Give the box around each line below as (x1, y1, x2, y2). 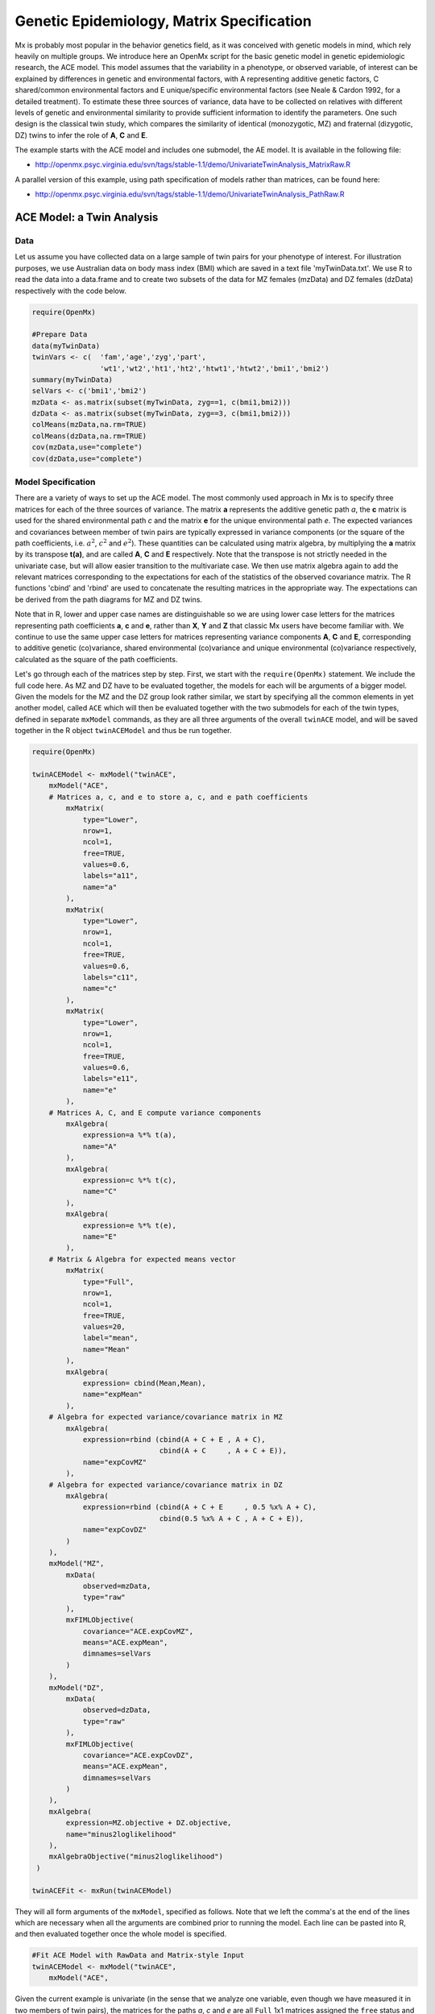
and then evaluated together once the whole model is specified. (14, 1929, 227, 1939)
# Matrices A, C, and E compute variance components (48, 1108, 262, 1117)
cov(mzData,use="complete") (31, 443, 143, 452)
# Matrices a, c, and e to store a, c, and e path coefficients (48, 792, 309, 802)
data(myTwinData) (31, 341, 101, 350)
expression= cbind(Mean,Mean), (82, 1378, 207, 1388)
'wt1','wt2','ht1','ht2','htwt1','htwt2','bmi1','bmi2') (99, 363, 329, 373)
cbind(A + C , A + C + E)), (159, 1446, 288, 1456)
